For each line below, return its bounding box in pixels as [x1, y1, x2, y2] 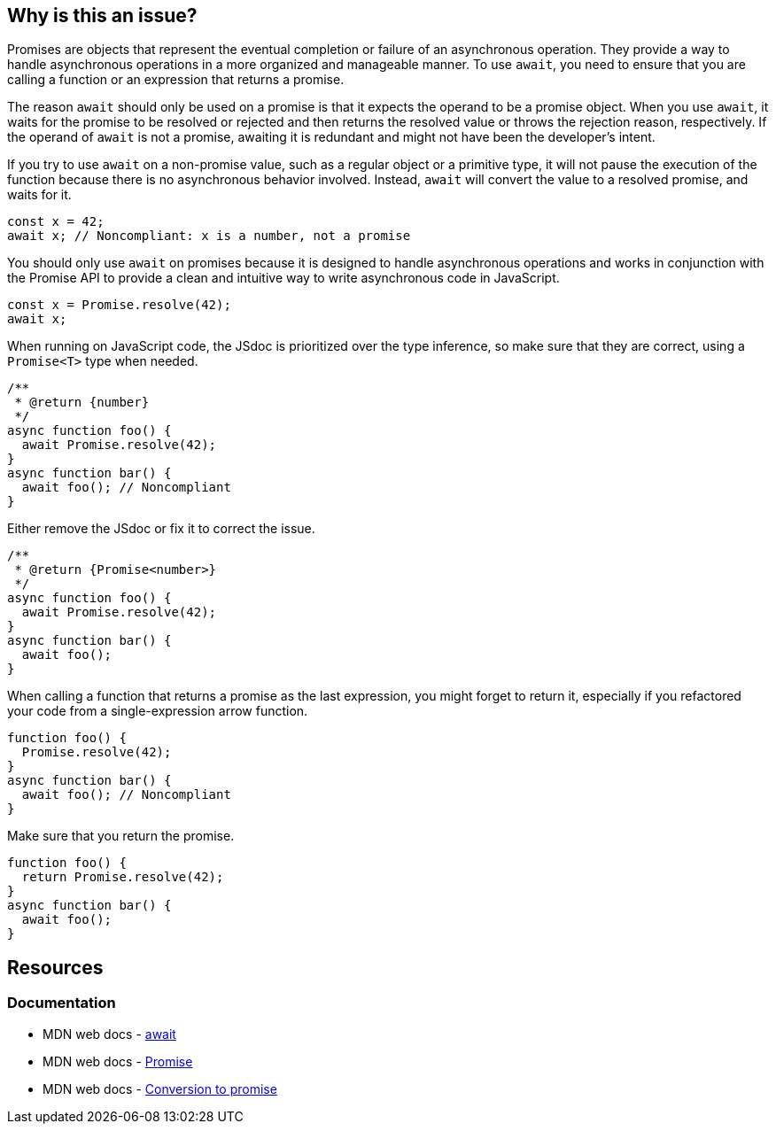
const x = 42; [7, 214, 105, 229]
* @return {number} [14, 395, 150, 410]
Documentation [7, 994, 116, 1012]
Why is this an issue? [7, 4, 198, 27]
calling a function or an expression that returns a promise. [7, 72, 345, 88]
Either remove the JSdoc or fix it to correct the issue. [7, 521, 315, 537]
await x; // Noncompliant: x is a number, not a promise [7, 229, 411, 244]
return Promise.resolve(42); [21, 870, 224, 885]
